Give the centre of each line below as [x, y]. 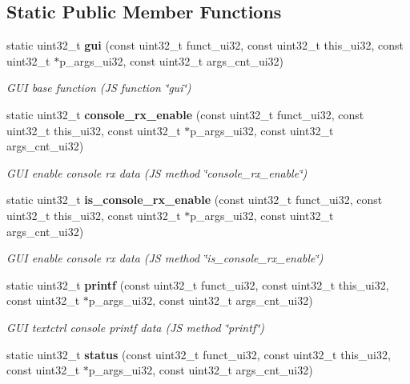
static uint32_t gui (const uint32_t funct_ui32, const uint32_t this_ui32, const [205, 45]
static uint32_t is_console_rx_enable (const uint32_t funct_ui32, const [195, 200]
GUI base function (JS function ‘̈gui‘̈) [99, 88]
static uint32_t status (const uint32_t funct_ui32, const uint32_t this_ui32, [199, 354]
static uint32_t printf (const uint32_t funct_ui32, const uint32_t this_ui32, [198, 284]
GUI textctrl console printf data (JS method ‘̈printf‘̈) [135, 327]
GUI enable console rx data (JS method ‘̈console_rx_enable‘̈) [157, 172]
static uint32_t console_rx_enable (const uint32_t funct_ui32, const [185, 114]
